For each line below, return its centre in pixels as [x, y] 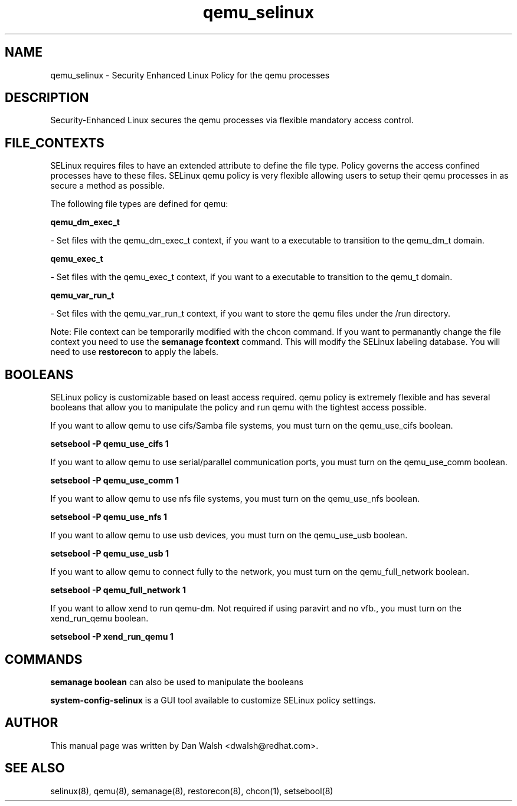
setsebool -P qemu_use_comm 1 [114, 481]
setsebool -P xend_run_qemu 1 [112, 637]
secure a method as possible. [107, 186]
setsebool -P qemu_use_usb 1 [109, 554]
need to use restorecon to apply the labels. [135, 352]
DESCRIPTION [47, 98]
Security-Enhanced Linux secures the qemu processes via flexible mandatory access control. [232, 120]
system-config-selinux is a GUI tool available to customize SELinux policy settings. [213, 700]
